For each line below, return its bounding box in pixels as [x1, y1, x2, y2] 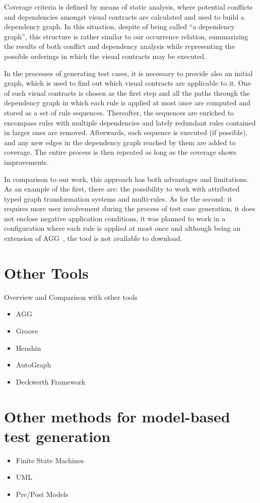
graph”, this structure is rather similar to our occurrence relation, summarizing [4, 31, 248, 41]
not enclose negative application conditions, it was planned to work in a [4, 213, 226, 223]
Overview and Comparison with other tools [4, 291, 138, 302]
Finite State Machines [16, 455, 84, 465]
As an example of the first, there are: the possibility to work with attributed [4, 183, 240, 194]
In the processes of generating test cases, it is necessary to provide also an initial [4, 68, 253, 78]
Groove [16, 325, 38, 336]
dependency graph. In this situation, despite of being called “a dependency [4, 21, 235, 32]
